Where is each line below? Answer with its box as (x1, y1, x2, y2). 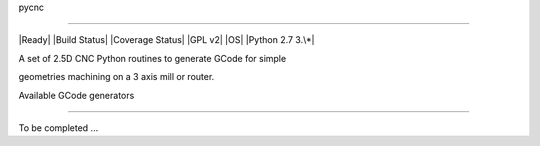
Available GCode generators (18, 89, 135, 101)
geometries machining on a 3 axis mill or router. (18, 71, 215, 83)
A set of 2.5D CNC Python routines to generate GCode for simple (18, 52, 287, 64)
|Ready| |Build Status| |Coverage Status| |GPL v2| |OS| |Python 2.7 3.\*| (18, 34, 315, 46)
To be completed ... (18, 121, 99, 134)
